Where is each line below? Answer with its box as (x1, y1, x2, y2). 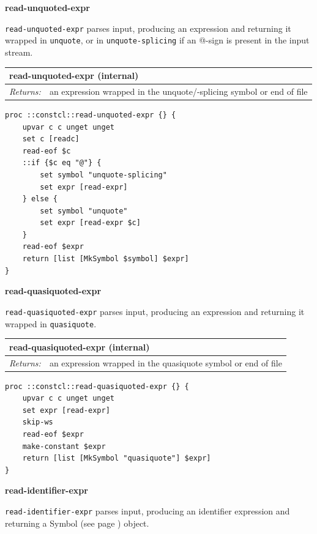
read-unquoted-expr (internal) (9, 69, 139, 81)
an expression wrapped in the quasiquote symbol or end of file (49, 356, 282, 369)
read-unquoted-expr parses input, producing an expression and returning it (5, 21, 291, 34)
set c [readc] (22, 135, 80, 144)
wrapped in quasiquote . (5, 317, 97, 330)
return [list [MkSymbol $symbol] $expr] (22, 254, 189, 264)
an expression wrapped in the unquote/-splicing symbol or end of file (49, 84, 308, 97)
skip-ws (22, 418, 53, 427)
